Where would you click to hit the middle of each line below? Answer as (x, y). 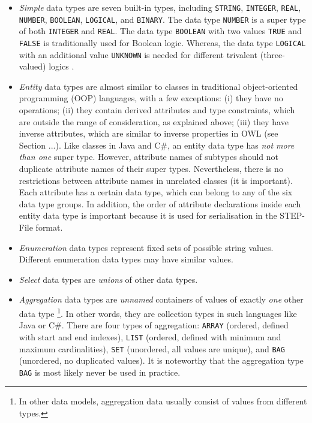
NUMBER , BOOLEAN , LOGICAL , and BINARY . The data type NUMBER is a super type (162, 19)
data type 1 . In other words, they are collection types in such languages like (158, 312)
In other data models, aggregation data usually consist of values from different (163, 401)
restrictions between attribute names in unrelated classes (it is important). (156, 180)
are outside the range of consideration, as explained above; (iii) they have (154, 121)
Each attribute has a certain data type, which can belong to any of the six (156, 192)
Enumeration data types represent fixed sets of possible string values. (146, 247)
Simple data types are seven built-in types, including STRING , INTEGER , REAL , (160, 7)
